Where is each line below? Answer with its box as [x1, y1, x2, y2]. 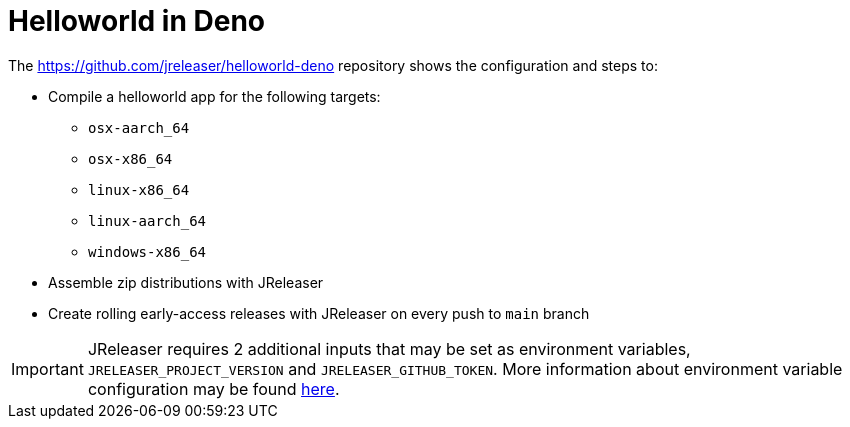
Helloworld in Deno [8, 4, 266, 38]
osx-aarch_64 [88, 119, 190, 136]
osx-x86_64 [88, 150, 173, 167]
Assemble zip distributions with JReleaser [48, 273, 324, 291]
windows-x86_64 [88, 243, 207, 260]
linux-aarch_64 [88, 212, 207, 229]
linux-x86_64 [88, 181, 190, 198]
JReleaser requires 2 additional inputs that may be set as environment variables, [87, 338, 691, 359]
